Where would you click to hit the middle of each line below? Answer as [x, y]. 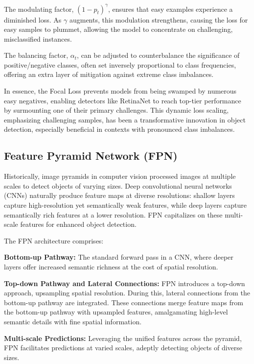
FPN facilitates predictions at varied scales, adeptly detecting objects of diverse [123, 348]
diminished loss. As [33, 19]
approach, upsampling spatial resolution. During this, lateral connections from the [127, 293]
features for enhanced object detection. [78, 224]
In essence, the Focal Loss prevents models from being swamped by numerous [120, 91]
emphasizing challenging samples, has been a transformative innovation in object [125, 119]
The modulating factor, [39, 9]
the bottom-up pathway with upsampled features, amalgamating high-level [116, 312]
